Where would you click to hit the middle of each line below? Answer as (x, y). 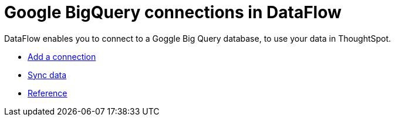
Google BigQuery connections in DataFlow (173, 12)
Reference (48, 93)
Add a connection (62, 56)
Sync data (47, 75)
